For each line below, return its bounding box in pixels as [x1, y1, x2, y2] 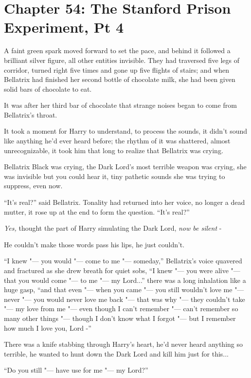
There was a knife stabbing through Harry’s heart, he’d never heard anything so [4, 339, 243, 349]
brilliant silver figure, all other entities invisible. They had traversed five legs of [4, 55, 240, 65]
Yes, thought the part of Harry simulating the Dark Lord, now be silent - [4, 223, 222, 233]
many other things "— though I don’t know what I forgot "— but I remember [4, 313, 236, 323]
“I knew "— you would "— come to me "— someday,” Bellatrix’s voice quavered [4, 256, 242, 266]
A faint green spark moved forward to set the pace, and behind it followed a [4, 45, 231, 56]
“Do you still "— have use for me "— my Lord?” [4, 365, 148, 375]
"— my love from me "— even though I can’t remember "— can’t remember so [4, 303, 238, 314]
